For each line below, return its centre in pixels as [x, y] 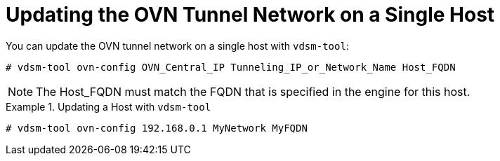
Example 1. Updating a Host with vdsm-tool [108, 106]
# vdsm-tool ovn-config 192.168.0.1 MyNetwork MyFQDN [157, 128]
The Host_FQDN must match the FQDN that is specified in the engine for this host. [253, 91]
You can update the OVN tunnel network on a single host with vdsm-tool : [177, 45]
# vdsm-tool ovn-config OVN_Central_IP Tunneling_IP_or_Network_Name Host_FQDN [231, 67]
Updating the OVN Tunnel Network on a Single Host [250, 15]
